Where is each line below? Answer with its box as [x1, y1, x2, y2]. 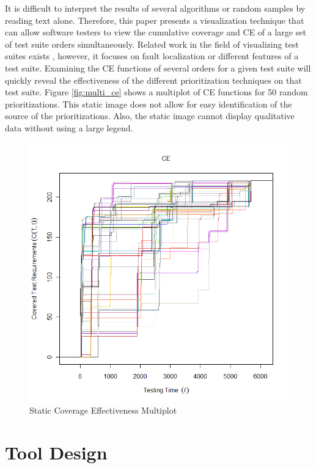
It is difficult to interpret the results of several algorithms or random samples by [5, 2, 306, 14]
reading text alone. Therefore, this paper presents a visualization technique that [5, 13, 304, 26]
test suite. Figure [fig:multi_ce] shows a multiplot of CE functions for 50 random [5, 86, 308, 98]
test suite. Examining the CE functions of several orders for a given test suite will [5, 61, 311, 74]
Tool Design [5, 439, 108, 464]
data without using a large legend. [5, 121, 133, 134]
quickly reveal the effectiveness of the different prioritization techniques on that [5, 73, 302, 86]
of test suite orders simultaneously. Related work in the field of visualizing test [5, 37, 299, 50]
